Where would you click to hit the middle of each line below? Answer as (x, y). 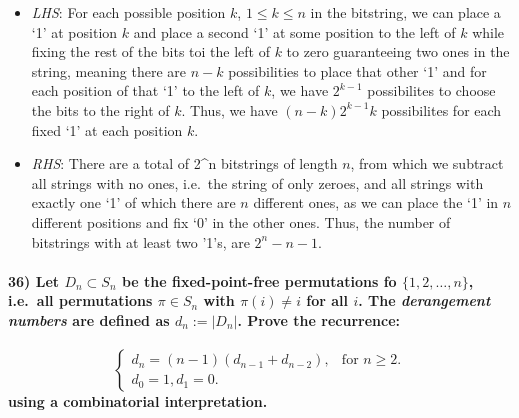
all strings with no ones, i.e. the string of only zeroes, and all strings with (257, 182)
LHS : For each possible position (128, 12)
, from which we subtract (427, 163)
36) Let (34, 280)
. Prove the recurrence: (319, 319)
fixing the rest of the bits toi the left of (150, 51)
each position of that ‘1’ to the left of (145, 90)
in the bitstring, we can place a (405, 12)
